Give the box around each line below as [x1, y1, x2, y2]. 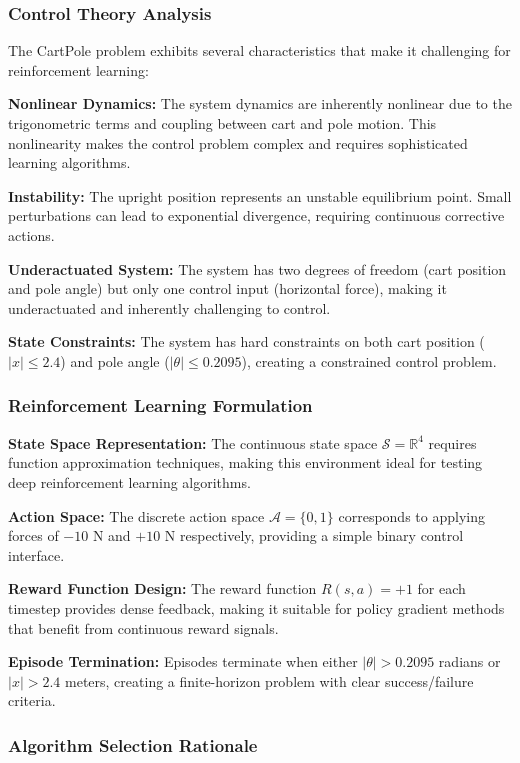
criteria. [8, 690, 56, 711]
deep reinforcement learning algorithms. [8, 471, 251, 492]
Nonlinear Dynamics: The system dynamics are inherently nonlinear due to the [8, 93, 512, 114]
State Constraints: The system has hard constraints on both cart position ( [8, 331, 485, 352]
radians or [438, 651, 501, 672]
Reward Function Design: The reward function [8, 578, 317, 599]
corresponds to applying [338, 505, 485, 526]
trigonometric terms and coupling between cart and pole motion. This [8, 113, 437, 133]
